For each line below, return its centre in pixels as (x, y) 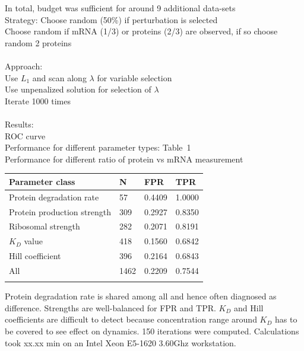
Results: (19, 124)
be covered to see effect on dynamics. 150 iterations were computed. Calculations (152, 331)
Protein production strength (60, 211)
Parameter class (42, 181)
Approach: (24, 66)
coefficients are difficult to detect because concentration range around (131, 319)
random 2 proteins (38, 42)
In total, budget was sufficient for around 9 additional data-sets (120, 8)
